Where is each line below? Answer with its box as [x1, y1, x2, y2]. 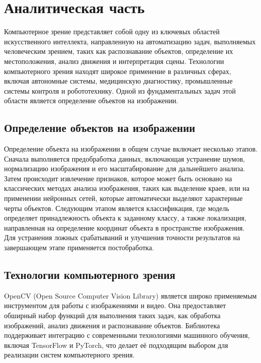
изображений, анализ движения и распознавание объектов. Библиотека [4, 320, 220, 330]
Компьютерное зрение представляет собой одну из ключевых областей [4, 26, 220, 37]
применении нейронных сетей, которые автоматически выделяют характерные [4, 193, 243, 203]
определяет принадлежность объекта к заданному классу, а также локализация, [4, 212, 246, 223]
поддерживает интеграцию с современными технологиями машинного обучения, [4, 330, 250, 340]
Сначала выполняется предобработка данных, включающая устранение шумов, [4, 153, 245, 164]
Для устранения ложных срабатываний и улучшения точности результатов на [4, 232, 240, 243]
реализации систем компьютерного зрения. [4, 349, 135, 360]
